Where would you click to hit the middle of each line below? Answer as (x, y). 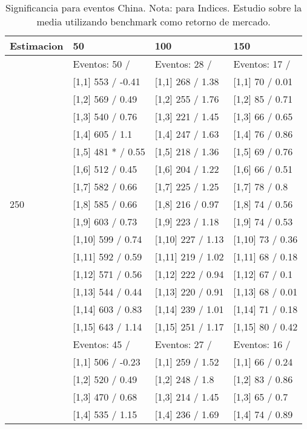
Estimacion (37, 46)
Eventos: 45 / (101, 344)
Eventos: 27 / (183, 344)
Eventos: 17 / (262, 64)
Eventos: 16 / (262, 344)
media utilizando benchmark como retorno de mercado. (153, 21)
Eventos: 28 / (183, 64)
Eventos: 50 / (101, 64)
